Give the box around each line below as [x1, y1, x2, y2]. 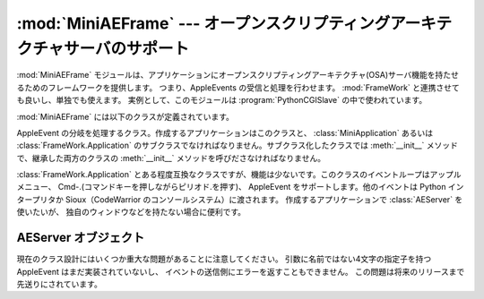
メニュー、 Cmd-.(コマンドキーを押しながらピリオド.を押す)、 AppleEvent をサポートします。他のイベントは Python [16, 182, 446, 192]
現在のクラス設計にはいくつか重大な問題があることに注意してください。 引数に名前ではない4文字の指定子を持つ [16, 253, 432, 264]
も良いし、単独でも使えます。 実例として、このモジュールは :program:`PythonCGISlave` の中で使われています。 [16, 95, 428, 106]
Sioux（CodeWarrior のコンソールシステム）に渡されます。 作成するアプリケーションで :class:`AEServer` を [65, 193, 463, 205]
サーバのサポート [63, 38, 190, 58]
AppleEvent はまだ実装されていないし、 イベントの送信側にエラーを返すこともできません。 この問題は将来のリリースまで [16, 266, 465, 277]
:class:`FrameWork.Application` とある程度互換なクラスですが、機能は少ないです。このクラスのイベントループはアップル [16, 169, 462, 180]
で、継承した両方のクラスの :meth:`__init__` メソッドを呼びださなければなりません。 [16, 152, 326, 163]
